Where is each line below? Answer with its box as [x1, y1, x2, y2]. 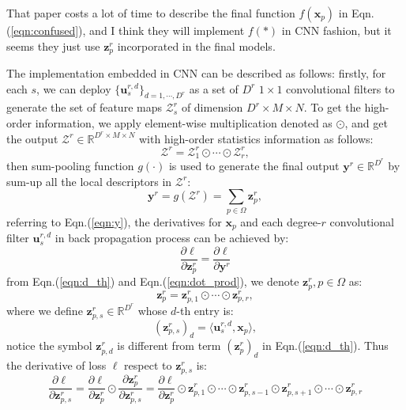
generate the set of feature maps [6, 99, 162, 116]
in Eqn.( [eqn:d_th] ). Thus [262, 337, 389, 354]
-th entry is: [176, 302, 234, 319]
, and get [344, 115, 388, 131]
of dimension [181, 99, 243, 116]
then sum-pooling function [6, 158, 134, 174]
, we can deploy [36, 80, 111, 97]
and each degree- [240, 213, 321, 230]
